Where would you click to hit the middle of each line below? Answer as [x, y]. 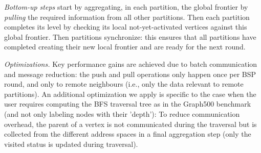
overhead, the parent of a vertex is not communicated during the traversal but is [130, 124]
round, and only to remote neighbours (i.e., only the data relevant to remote [124, 84]
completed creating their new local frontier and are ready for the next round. [125, 47]
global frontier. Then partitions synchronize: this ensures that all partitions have [130, 36]
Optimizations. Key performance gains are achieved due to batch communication [131, 63]
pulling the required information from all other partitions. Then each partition [127, 17]
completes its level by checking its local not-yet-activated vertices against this [126, 27]
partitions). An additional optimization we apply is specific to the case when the [130, 94]
